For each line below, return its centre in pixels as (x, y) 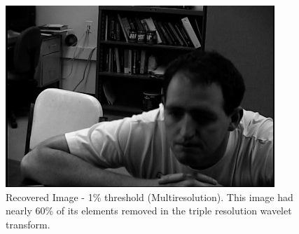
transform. (28, 224)
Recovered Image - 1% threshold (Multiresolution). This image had (149, 197)
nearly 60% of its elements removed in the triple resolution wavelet (149, 211)
